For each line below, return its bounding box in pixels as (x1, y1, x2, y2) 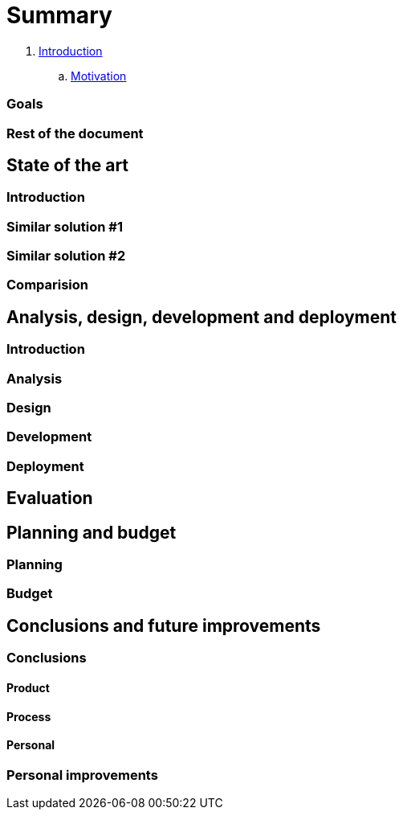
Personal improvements (6, 766, 158, 783)
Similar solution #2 (6, 248, 126, 264)
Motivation (71, 68, 127, 83)
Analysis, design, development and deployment (6, 306, 397, 327)
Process (6, 709, 51, 724)
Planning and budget (6, 522, 177, 543)
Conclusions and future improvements (6, 615, 321, 636)
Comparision (6, 277, 89, 293)
